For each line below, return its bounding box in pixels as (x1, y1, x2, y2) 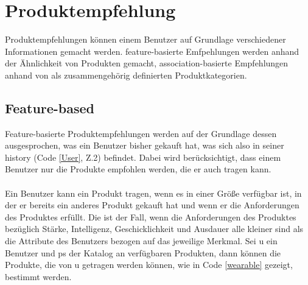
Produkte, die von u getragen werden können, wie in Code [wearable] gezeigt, (5, 258, 293, 271)
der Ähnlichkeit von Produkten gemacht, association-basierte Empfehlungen (5, 57, 289, 69)
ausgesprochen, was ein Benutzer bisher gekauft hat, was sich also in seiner (5, 139, 284, 152)
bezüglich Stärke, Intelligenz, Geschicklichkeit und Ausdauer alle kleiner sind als (5, 222, 304, 235)
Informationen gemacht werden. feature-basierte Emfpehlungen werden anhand (5, 44, 299, 57)
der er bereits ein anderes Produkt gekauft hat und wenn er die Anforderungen (5, 199, 299, 211)
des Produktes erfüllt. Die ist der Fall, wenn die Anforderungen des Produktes (5, 210, 296, 223)
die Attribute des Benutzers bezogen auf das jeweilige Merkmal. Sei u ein (5, 234, 278, 247)
